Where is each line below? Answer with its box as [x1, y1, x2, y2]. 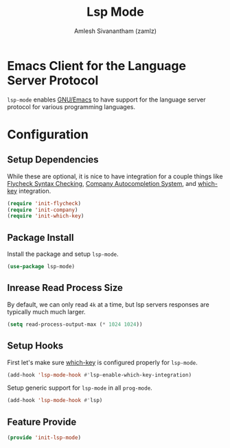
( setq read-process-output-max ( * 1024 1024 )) [7, 320, 143, 328]
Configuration [7, 126, 89, 142]
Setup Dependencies [7, 154, 99, 165]
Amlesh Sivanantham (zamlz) [74, 27, 157, 35]
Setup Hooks [7, 340, 64, 352]
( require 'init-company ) [7, 207, 78, 213]
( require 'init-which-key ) [7, 213, 84, 220]
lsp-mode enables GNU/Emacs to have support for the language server [7, 95, 206, 104]
